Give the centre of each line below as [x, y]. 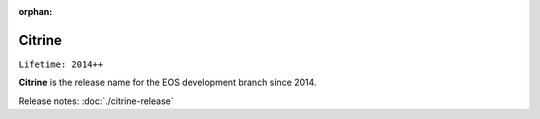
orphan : [35, 11]
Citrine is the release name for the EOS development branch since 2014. [167, 82]
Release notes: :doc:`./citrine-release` [96, 101]
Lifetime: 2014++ [61, 64]
